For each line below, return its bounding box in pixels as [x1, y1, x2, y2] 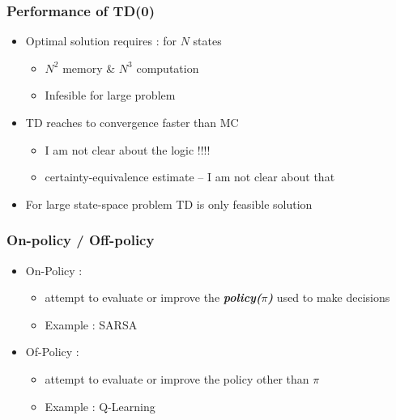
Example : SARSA [45, 316, 138, 333]
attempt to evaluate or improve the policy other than [45, 370, 309, 387]
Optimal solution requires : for [25, 32, 177, 49]
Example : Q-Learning [45, 397, 155, 414]
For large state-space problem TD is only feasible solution [25, 195, 313, 212]
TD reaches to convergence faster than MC [25, 114, 239, 130]
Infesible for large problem [45, 87, 176, 104]
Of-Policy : [25, 343, 79, 360]
